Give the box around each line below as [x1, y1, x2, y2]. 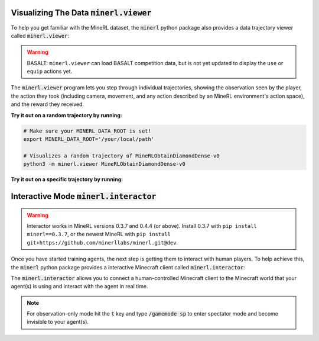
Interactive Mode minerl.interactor [11, 191, 157, 201]
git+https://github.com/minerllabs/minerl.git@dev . [27, 239, 178, 246]
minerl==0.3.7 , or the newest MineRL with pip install [27, 231, 171, 238]
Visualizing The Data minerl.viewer [11, 8, 152, 18]
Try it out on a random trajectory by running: [11, 111, 122, 118]
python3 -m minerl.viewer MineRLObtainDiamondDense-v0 [23, 160, 185, 168]
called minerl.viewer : [11, 32, 70, 39]
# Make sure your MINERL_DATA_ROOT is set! [23, 127, 152, 134]
